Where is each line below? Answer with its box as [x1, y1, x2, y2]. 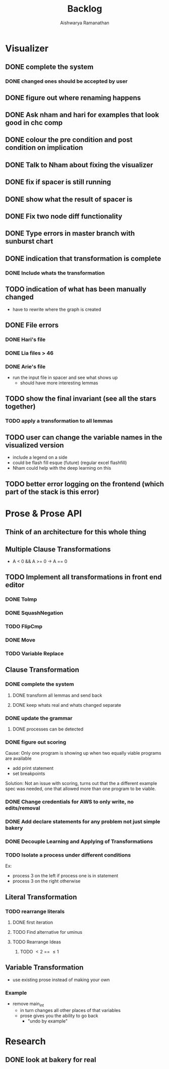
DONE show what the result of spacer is [5, 195, 133, 203]
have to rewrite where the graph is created [12, 306, 101, 312]
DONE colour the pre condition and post [5, 136, 133, 144]
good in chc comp [5, 119, 63, 127]
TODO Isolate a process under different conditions [5, 851, 131, 858]
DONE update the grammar [5, 714, 73, 721]
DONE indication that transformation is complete [5, 254, 161, 263]
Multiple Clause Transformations [5, 545, 111, 553]
